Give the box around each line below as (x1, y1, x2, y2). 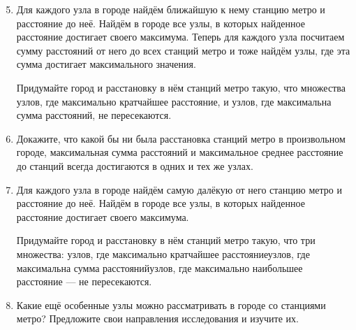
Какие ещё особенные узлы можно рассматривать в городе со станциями (16, 297, 326, 312)
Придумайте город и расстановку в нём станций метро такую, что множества (16, 80, 346, 94)
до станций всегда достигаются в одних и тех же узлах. (16, 158, 253, 173)
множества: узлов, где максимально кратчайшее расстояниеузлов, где (16, 246, 310, 261)
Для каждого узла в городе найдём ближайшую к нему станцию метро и (16, 2, 325, 16)
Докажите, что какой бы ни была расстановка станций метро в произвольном (16, 131, 346, 145)
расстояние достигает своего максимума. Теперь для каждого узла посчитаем (16, 29, 345, 44)
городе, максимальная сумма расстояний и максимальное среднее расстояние (16, 145, 343, 159)
